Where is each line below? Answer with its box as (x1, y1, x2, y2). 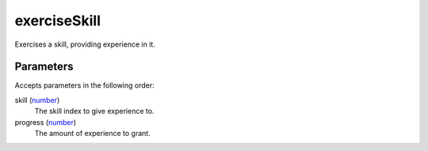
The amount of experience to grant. (34, 129, 151, 138)
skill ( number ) (14, 95, 60, 104)
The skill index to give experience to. (34, 107, 155, 116)
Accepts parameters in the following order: (14, 81, 155, 90)
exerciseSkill (14, 12, 101, 29)
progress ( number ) (14, 117, 77, 126)
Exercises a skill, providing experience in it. (14, 40, 156, 49)
